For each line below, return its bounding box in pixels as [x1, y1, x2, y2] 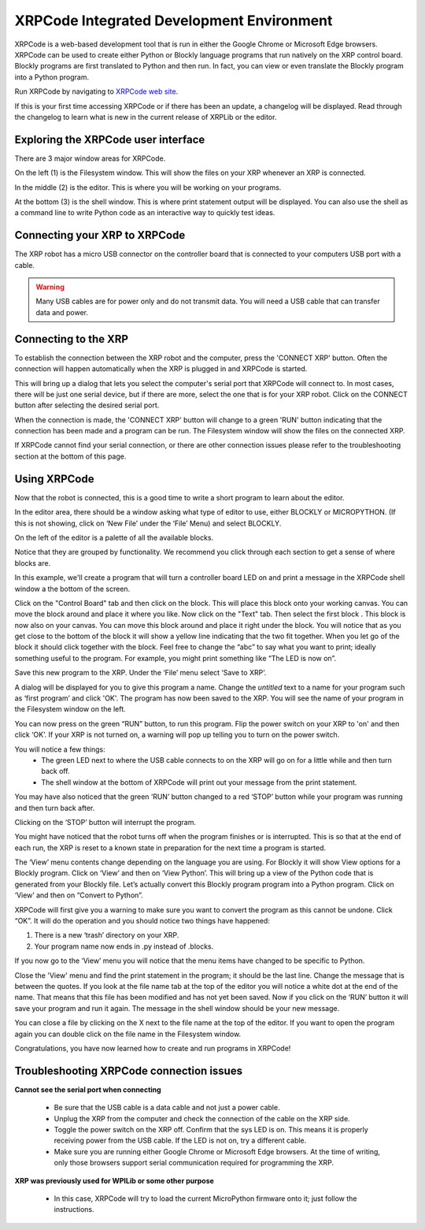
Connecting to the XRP [14, 332, 129, 346]
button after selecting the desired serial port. [14, 400, 160, 410]
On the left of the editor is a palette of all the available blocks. [14, 533, 214, 542]
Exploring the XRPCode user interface [14, 132, 205, 146]
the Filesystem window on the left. [14, 704, 126, 714]
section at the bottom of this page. [14, 451, 127, 461]
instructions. [54, 1205, 94, 1214]
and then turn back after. [14, 803, 95, 812]
